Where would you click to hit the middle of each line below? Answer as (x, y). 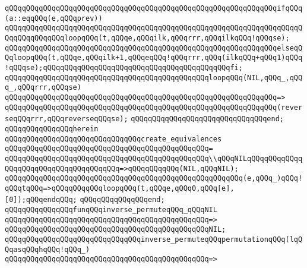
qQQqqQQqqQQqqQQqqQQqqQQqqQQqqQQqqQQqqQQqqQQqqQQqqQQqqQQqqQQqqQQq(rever (154, 107)
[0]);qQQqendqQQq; (41, 200)
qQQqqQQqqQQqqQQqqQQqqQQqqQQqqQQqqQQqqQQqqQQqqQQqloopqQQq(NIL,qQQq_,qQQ (154, 78)
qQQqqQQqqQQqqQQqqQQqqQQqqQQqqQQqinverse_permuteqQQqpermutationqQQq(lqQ (154, 240)
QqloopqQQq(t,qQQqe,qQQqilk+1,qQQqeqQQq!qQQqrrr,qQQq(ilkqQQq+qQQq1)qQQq (154, 58)
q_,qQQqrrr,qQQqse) (43, 88)
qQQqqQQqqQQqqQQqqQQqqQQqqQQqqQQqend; (207, 119)
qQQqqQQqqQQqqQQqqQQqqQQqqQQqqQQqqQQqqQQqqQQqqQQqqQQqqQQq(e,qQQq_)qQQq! (154, 179)
